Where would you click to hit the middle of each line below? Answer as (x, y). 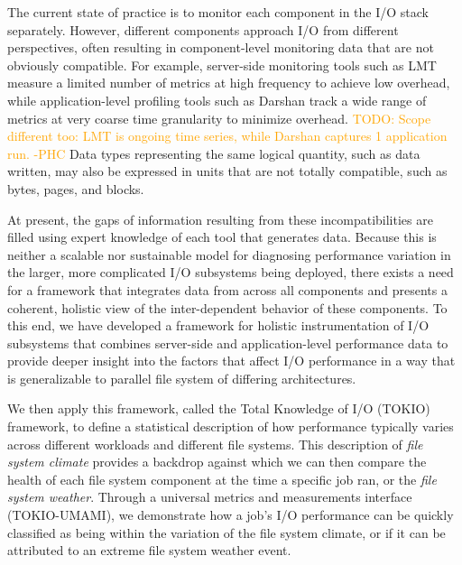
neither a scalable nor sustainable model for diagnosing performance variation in (229, 254)
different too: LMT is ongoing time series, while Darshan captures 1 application (227, 136)
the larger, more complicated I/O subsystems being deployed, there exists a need (231, 272)
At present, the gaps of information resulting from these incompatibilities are (220, 219)
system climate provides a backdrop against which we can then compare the (217, 462)
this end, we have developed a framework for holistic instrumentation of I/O (218, 325)
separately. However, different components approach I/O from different (203, 29)
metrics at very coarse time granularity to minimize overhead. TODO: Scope (219, 118)
